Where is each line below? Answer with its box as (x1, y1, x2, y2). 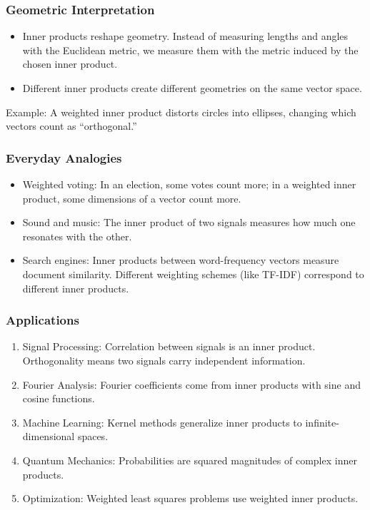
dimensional (22, 429, 75, 444)
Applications (6, 311, 79, 329)
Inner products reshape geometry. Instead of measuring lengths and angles (22, 29, 349, 44)
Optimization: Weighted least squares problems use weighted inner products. (22, 491, 359, 506)
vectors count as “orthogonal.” (6, 118, 137, 133)
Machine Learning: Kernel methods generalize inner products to (22, 414, 302, 429)
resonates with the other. (22, 228, 132, 243)
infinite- (305, 414, 339, 429)
